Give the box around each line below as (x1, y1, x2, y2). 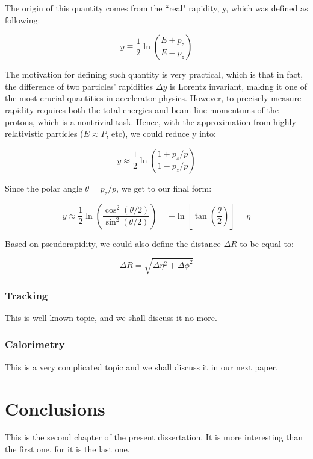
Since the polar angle (5, 181, 82, 194)
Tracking (5, 287, 48, 302)
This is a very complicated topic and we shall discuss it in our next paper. (5, 360, 279, 373)
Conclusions (5, 396, 105, 420)
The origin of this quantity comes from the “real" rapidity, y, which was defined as (5, 2, 308, 14)
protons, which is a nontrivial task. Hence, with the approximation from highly (5, 115, 296, 128)
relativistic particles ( (5, 127, 84, 140)
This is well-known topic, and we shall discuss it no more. (5, 311, 217, 323)
